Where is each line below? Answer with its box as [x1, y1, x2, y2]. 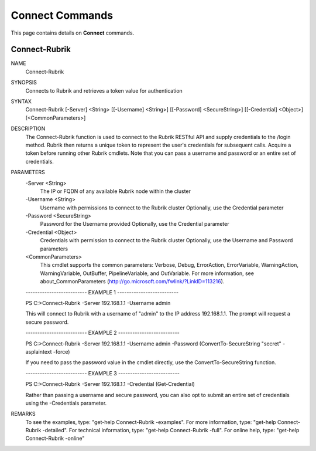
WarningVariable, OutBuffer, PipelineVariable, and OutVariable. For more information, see [40, 270, 255, 277]
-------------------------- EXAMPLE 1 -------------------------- [25, 289, 178, 296]
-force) [53, 348, 70, 355]
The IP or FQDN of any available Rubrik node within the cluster [40, 188, 191, 195]
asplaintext [25, 348, 52, 355]
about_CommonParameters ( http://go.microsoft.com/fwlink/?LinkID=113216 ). [40, 278, 225, 285]
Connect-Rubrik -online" [25, 435, 85, 442]
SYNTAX [11, 98, 32, 105]
